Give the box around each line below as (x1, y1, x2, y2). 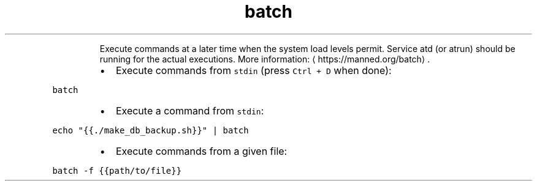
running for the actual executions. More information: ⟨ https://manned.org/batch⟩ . (99, 53, 430, 64)
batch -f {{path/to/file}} (52, 165, 182, 176)
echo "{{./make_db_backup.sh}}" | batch (52, 125, 249, 135)
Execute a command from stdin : (115, 104, 264, 117)
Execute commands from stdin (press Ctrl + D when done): (115, 64, 392, 76)
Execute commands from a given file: (115, 144, 288, 157)
